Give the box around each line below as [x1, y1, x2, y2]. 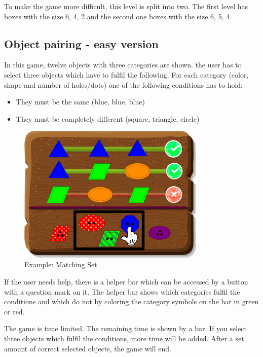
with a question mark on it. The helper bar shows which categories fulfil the [4, 286, 240, 297]
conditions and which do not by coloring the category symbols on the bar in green [4, 296, 259, 307]
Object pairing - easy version [4, 35, 159, 51]
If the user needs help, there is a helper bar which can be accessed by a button [4, 276, 248, 287]
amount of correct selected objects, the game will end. [4, 343, 171, 353]
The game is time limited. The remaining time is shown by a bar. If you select [4, 323, 247, 334]
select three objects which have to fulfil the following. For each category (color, [4, 69, 249, 80]
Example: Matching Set [24, 259, 97, 270]
